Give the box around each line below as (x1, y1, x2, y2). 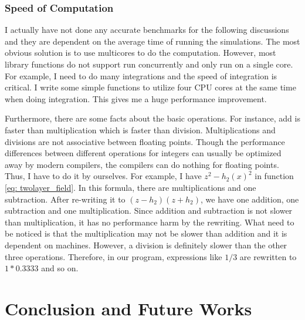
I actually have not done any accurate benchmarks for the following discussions (5, 23, 289, 36)
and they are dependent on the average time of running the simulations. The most (5, 35, 300, 47)
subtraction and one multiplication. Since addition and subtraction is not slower (5, 204, 293, 217)
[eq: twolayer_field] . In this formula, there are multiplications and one (5, 181, 256, 193)
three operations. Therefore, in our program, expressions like (5, 250, 222, 262)
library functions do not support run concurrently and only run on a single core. (5, 58, 293, 70)
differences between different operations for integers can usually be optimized (5, 147, 282, 159)
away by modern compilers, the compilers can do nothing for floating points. (5, 158, 279, 170)
